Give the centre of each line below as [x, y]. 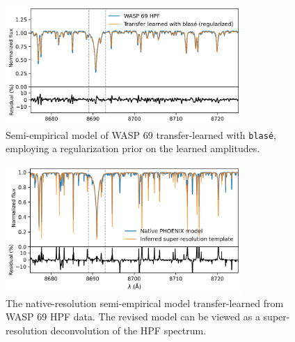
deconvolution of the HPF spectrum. [128, 330]
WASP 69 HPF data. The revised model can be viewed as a [133, 317]
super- [277, 317]
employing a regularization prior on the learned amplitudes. [133, 148]
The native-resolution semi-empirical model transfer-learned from [145, 303]
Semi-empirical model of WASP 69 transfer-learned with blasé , [141, 134]
